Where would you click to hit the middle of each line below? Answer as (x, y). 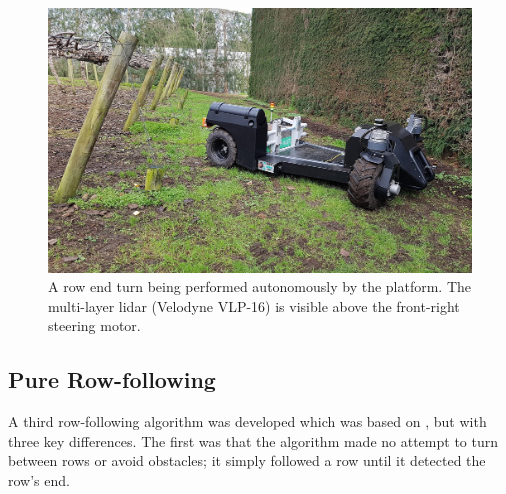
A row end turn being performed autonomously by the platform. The (260, 286)
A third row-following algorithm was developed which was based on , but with (247, 421)
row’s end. (39, 479)
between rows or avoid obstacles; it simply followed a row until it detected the (247, 460)
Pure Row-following (112, 379)
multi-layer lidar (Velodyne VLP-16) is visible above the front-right (254, 305)
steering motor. (94, 325)
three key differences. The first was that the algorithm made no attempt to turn (253, 440)
